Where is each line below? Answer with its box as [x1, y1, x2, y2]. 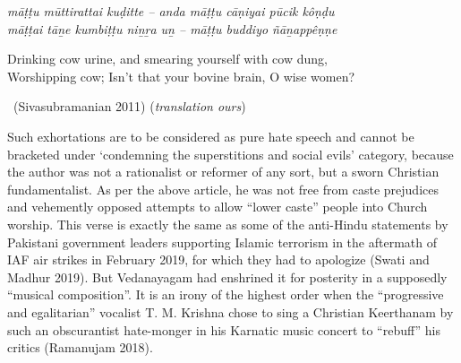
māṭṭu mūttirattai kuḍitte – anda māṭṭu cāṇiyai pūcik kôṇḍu [7, 2, 335, 20]
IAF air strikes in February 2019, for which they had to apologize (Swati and [7, 250, 430, 269]
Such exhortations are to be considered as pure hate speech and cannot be [7, 126, 414, 145]
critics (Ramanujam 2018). [7, 338, 153, 357]
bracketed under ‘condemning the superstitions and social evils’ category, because [7, 144, 454, 163]
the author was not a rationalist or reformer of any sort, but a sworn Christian [7, 162, 440, 181]
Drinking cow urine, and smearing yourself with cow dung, [7, 49, 328, 68]
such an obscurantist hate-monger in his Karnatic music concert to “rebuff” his [7, 320, 441, 339]
